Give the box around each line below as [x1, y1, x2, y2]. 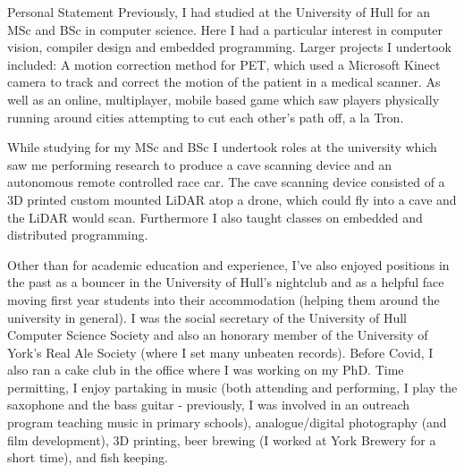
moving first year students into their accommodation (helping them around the [7, 290, 440, 308]
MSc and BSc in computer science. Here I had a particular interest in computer [7, 20, 443, 38]
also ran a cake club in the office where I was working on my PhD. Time [7, 360, 404, 379]
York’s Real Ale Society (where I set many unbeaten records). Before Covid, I [7, 342, 434, 361]
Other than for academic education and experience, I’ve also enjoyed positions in [7, 255, 450, 274]
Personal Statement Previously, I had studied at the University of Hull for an [7, 3, 431, 21]
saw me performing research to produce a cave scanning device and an [7, 155, 392, 173]
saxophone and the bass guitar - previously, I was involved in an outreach [7, 395, 410, 414]
